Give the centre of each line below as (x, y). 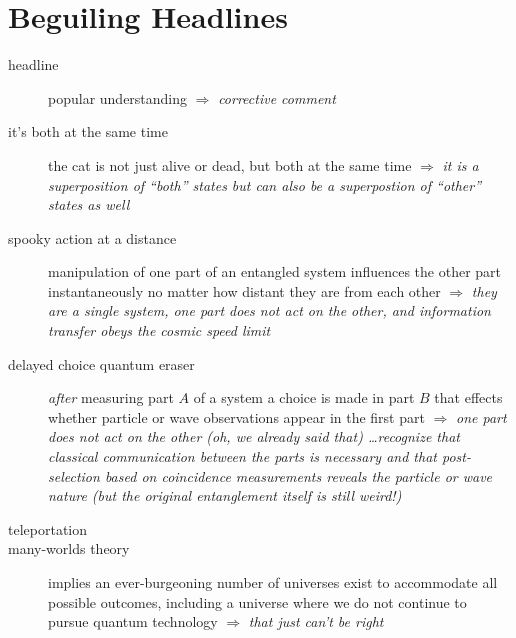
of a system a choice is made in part (304, 397)
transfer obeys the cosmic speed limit (159, 330)
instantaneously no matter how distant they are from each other (244, 290)
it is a (460, 164)
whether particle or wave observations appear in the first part (236, 416)
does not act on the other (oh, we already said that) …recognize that (254, 436)
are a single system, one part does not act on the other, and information (269, 310)
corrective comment (277, 97)
